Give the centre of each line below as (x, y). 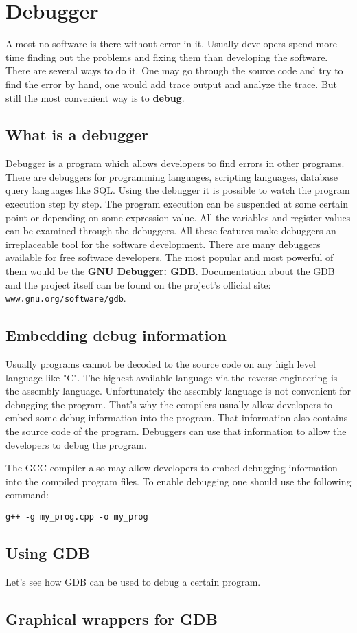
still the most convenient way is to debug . (95, 97)
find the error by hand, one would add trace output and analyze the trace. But (172, 84)
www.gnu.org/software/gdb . (66, 298)
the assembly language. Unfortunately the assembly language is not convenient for (178, 391)
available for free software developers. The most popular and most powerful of (170, 257)
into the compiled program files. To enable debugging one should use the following (178, 481)
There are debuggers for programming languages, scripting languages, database (172, 176)
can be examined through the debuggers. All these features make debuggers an (171, 231)
